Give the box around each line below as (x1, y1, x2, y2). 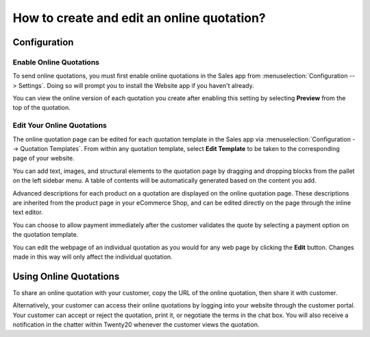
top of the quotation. (12, 104, 71, 112)
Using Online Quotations (12, 270, 120, 282)
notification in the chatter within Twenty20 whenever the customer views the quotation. (12, 321, 260, 329)
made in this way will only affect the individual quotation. (12, 253, 173, 261)
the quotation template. (12, 231, 79, 239)
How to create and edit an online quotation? (12, 10, 267, 25)
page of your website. (12, 154, 75, 163)
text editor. (12, 208, 44, 216)
